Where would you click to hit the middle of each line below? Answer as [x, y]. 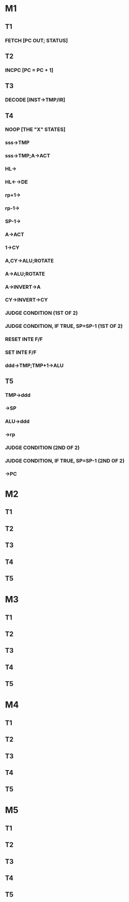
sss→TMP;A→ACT [28, 156]
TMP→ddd [18, 395]
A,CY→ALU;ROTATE [29, 260]
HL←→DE [17, 182]
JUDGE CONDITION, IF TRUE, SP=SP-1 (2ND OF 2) [65, 461]
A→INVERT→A [23, 287]
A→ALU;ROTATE [25, 274]
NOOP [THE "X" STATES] [35, 129]
